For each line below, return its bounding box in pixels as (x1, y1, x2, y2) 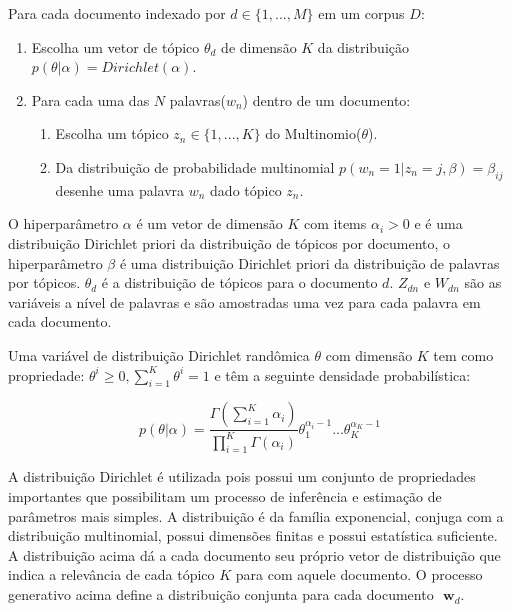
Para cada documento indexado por (8, 3, 226, 23)
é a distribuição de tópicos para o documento (101, 272, 378, 293)
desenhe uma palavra (55, 179, 185, 200)
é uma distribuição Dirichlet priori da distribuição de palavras (119, 252, 500, 273)
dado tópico (210, 179, 282, 200)
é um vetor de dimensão (136, 213, 283, 234)
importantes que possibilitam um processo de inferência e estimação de (8, 486, 442, 507)
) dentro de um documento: (242, 89, 411, 110)
